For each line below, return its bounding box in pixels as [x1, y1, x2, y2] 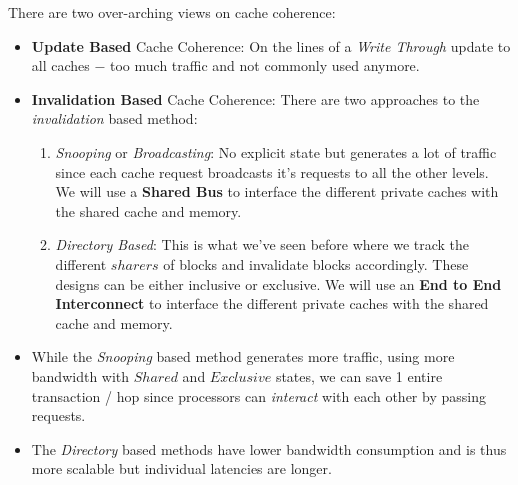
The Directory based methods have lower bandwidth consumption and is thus [31, 438, 507, 459]
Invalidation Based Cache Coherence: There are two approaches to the [31, 88, 480, 109]
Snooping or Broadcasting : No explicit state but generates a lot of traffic [55, 141, 497, 162]
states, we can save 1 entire [275, 365, 443, 386]
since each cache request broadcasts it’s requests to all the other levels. [55, 161, 489, 182]
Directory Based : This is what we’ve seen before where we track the [55, 234, 470, 255]
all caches [31, 55, 90, 76]
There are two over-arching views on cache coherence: [8, 2, 336, 22]
